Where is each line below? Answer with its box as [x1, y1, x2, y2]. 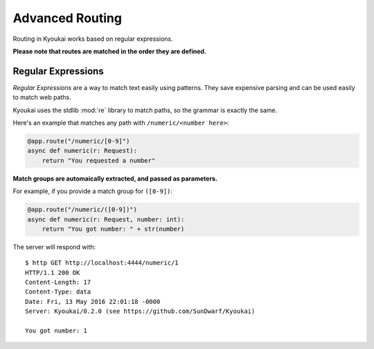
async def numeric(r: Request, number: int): [27, 215, 185, 223]
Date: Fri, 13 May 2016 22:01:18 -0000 [25, 298, 161, 305]
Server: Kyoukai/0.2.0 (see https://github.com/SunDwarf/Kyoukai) [25, 307, 256, 315]
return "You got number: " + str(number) [42, 225, 185, 233]
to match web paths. [12, 93, 72, 102]
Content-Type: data [25, 288, 91, 296]
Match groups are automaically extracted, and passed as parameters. [12, 174, 218, 183]
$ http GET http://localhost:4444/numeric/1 [25, 259, 179, 267]
